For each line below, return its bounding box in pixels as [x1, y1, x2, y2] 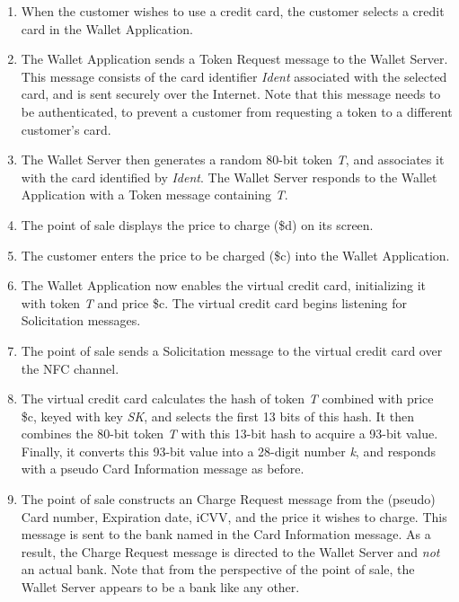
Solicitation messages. [21, 311, 141, 330]
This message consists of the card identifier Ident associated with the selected [21, 66, 447, 85]
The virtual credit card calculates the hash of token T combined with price [21, 389, 434, 408]
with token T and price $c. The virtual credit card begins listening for [21, 293, 408, 312]
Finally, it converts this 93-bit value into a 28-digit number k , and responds [21, 441, 437, 460]
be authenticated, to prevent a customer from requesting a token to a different [21, 102, 453, 120]
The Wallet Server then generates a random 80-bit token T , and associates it [21, 150, 445, 169]
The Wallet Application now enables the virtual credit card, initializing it [21, 276, 426, 295]
